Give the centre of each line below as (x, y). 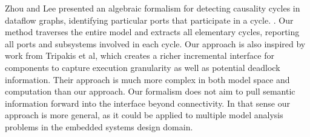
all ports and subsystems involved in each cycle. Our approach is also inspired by (155, 43)
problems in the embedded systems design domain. (99, 126)
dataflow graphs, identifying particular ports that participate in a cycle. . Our (149, 20)
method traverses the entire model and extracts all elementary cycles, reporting (152, 32)
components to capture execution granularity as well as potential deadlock (143, 67)
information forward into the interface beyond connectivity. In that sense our (147, 103)
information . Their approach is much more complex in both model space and (147, 79)
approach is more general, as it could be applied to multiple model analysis (144, 115)
